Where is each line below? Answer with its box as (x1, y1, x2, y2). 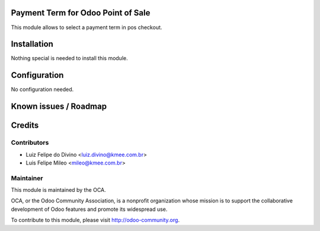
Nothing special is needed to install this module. (11, 55, 128, 62)
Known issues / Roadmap (11, 102, 107, 112)
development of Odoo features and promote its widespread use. (11, 205, 168, 213)
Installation (11, 39, 53, 49)
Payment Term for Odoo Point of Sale (11, 8, 151, 18)
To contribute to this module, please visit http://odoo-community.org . (11, 217, 180, 224)
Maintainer (11, 174, 43, 182)
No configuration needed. (11, 86, 74, 93)
